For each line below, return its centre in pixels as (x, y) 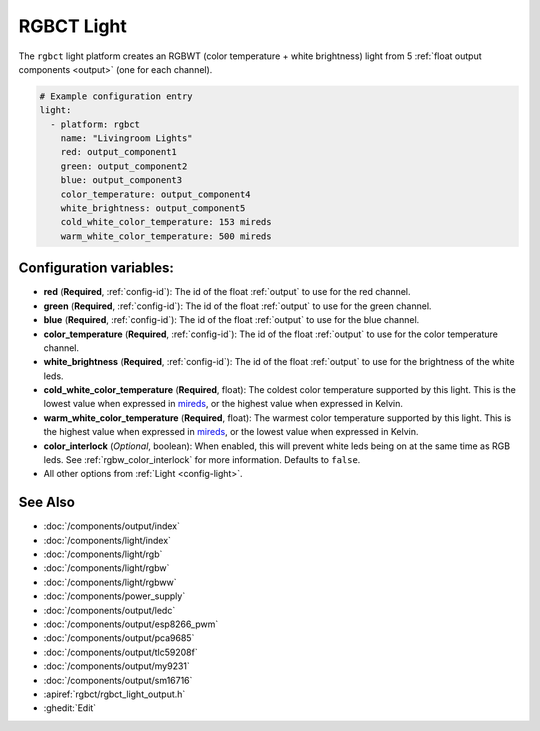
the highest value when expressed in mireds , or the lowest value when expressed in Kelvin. (231, 432)
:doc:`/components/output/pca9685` (119, 638)
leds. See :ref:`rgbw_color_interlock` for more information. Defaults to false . (202, 460)
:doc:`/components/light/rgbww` (110, 582)
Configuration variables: (96, 268)
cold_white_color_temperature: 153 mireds (166, 222)
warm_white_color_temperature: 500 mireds (166, 236)
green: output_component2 (124, 166)
